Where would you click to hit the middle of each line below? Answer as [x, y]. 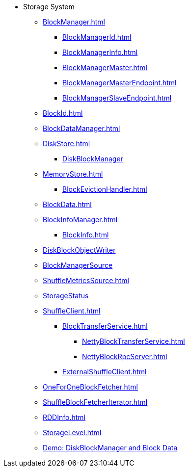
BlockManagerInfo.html [100, 52]
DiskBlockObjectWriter [79, 250]
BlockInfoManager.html [80, 220]
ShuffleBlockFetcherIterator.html [95, 402]
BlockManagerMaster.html [105, 67]
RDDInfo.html [64, 417]
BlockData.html [67, 204]
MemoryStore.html [73, 174]
